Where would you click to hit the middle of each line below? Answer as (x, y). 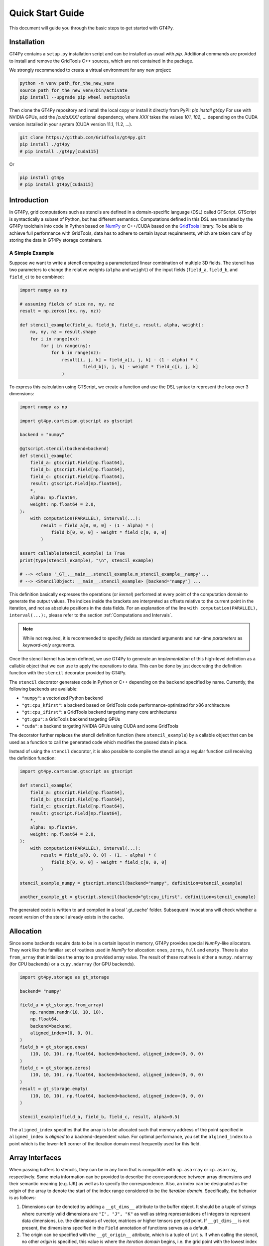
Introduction (29, 200)
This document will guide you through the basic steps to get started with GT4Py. (92, 28)
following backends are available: (44, 689)
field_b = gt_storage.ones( (54, 1047)
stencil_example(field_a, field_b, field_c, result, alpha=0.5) (100, 1117)
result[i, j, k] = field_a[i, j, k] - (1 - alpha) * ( (130, 360)
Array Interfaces (35, 1158)
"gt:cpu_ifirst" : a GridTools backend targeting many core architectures (99, 712)
